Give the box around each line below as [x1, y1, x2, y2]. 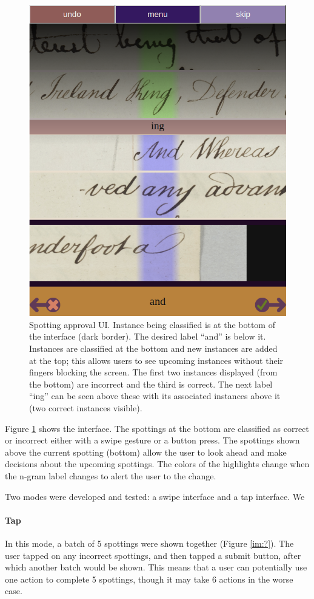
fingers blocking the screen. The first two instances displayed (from [29, 366, 278, 378]
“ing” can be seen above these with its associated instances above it [29, 389, 281, 402]
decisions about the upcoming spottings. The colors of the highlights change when [5, 457, 310, 470]
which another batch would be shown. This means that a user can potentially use [5, 561, 307, 573]
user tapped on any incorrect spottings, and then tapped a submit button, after [5, 549, 301, 561]
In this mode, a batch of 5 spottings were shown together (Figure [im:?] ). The [5, 537, 294, 549]
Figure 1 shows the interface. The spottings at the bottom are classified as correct [5, 422, 309, 434]
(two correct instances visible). [29, 402, 142, 414]
